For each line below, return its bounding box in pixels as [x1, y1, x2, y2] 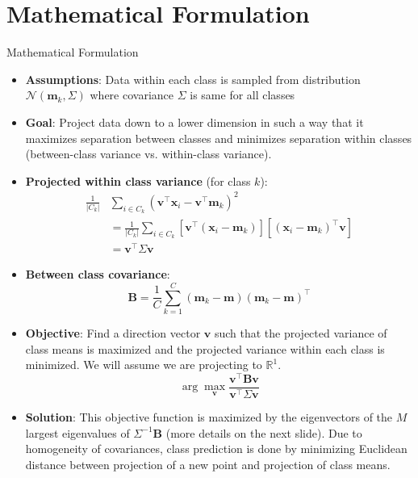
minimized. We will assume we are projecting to [25, 356, 262, 373]
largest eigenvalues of [25, 424, 130, 441]
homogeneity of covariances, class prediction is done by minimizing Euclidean [25, 440, 408, 457]
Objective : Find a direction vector [25, 325, 201, 342]
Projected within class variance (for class [25, 172, 251, 189]
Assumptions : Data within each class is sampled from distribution [25, 70, 361, 87]
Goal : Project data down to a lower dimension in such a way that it [25, 113, 364, 130]
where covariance [90, 86, 174, 103]
